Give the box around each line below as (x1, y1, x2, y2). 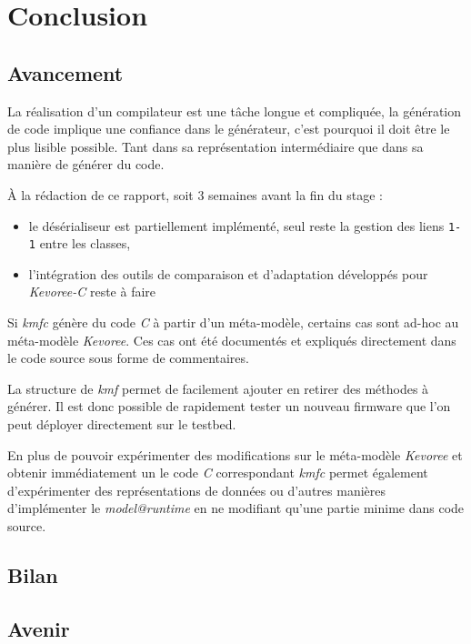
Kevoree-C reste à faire (28, 282, 156, 301)
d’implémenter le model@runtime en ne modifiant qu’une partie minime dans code (7, 498, 465, 518)
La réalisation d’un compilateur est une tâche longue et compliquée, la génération (7, 101, 462, 120)
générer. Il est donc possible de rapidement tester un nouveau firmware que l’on (7, 397, 451, 416)
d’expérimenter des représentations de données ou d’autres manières (7, 480, 386, 499)
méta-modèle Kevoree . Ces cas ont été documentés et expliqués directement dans (7, 330, 456, 349)
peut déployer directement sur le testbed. (7, 415, 236, 434)
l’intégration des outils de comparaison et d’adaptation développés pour (28, 264, 428, 283)
